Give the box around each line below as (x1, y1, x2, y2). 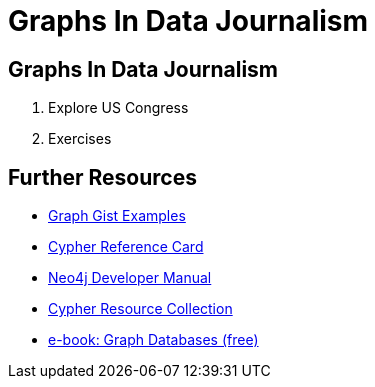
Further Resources (8, 164, 197, 190)
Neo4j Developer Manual (48, 269, 212, 287)
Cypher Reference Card (48, 238, 204, 256)
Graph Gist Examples (48, 207, 186, 225)
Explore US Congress (48, 99, 189, 117)
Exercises (48, 130, 112, 148)
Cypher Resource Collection (48, 300, 233, 318)
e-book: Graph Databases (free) (48, 331, 259, 349)
